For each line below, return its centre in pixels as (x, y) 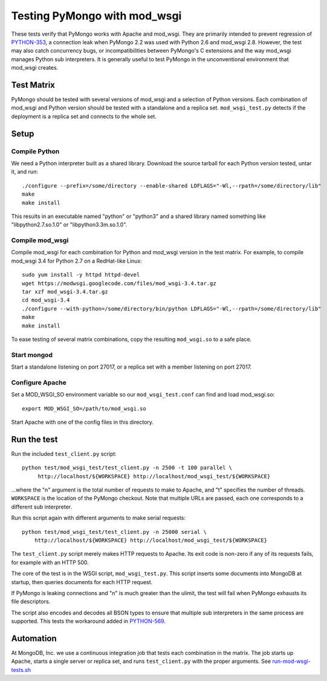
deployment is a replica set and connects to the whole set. (84, 116)
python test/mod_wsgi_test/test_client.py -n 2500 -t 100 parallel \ (127, 468)
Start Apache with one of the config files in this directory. (83, 422)
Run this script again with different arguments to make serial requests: (99, 518)
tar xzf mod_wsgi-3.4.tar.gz (65, 291)
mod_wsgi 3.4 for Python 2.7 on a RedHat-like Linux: (76, 261)
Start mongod (32, 355)
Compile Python (35, 151)
